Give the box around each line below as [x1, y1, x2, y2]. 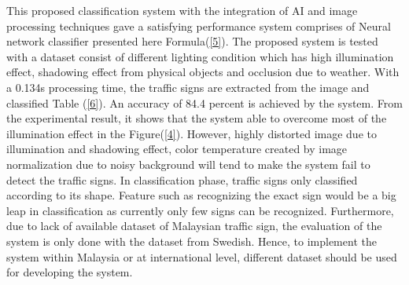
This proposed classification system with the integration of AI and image [6, 2, 358, 18]
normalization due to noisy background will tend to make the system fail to [6, 155, 370, 172]
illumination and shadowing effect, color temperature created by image [6, 141, 348, 157]
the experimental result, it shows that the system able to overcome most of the [6, 110, 387, 126]
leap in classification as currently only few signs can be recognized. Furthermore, [6, 202, 394, 218]
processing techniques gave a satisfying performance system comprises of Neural [6, 17, 391, 34]
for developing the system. [6, 264, 133, 280]
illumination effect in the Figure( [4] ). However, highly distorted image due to [6, 125, 377, 141]
